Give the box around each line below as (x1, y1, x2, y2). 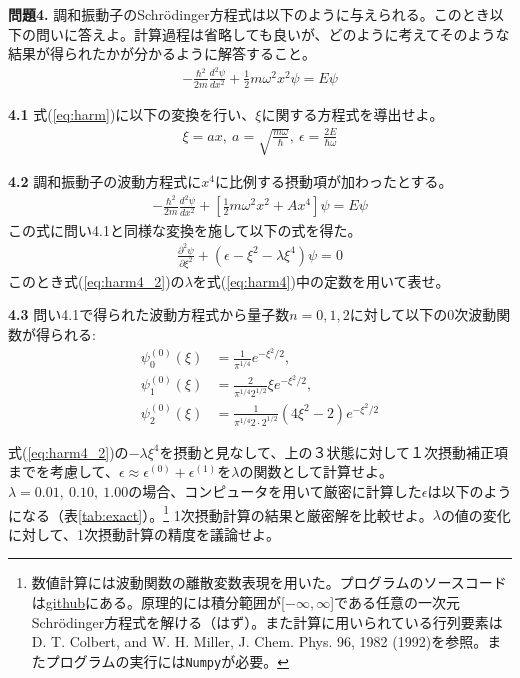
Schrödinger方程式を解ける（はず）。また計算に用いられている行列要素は (31, 611, 503, 632)
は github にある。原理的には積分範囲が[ (31, 592, 286, 612)
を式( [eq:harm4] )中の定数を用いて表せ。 (192, 270, 450, 291)
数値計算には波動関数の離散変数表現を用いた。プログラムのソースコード (31, 572, 507, 593)
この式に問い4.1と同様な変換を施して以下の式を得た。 (8, 219, 362, 240)
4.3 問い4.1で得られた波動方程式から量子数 (8, 304, 290, 325)
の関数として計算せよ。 (239, 461, 394, 482)
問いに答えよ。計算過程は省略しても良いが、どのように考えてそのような (35, 23, 510, 44)
